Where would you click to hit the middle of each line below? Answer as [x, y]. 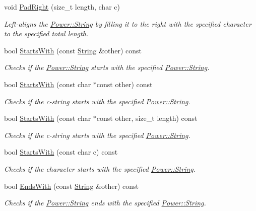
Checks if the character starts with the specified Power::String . [100, 168]
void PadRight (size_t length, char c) [62, 7]
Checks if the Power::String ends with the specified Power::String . [105, 203]
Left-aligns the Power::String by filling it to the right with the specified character [128, 23]
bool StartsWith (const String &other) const [73, 50]
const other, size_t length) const [147, 118]
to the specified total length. [46, 33]
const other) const [124, 84]
